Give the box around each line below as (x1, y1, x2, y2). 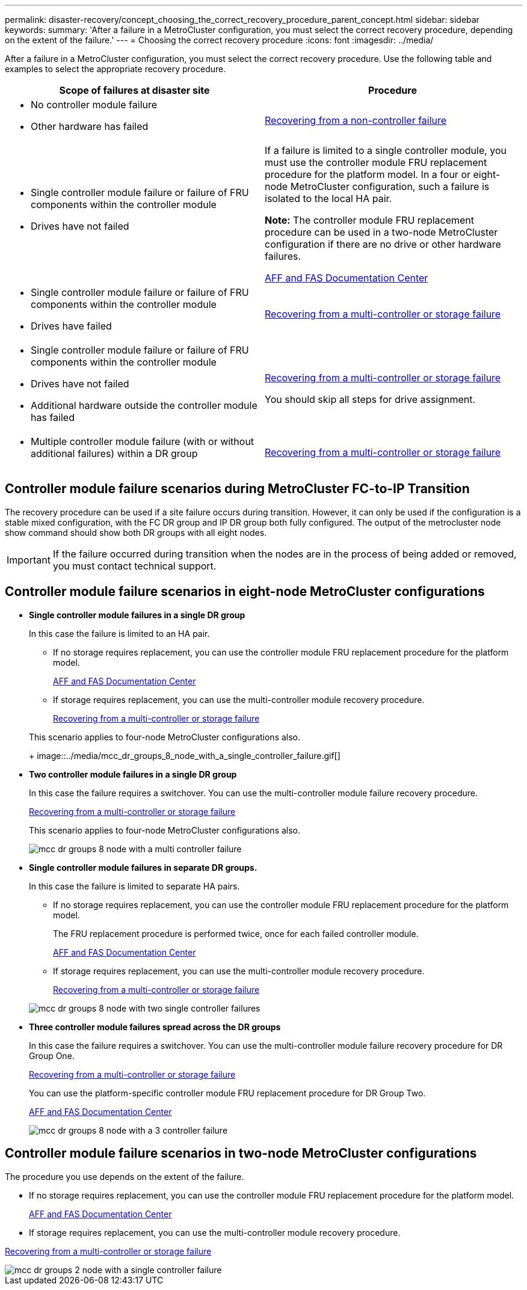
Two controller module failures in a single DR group (29, 769, 237, 779)
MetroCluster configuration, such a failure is (290, 180, 490, 192)
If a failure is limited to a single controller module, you (265, 144, 507, 156)
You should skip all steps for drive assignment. (265, 393, 476, 405)
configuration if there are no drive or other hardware (265, 238, 501, 250)
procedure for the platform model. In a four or (265, 168, 470, 180)
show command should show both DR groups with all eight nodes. (5, 527, 267, 538)
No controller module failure (31, 99, 158, 111)
